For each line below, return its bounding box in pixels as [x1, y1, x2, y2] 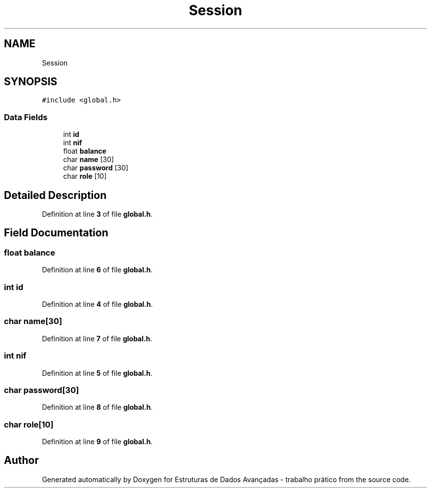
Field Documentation [4, 227, 108, 239]
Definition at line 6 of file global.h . [42, 265, 153, 274]
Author [4, 454, 39, 467]
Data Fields [4, 112, 48, 122]
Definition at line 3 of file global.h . [42, 210, 153, 219]
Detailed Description [4, 189, 107, 201]
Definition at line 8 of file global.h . [42, 403, 153, 412]
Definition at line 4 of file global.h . [42, 300, 153, 308]
